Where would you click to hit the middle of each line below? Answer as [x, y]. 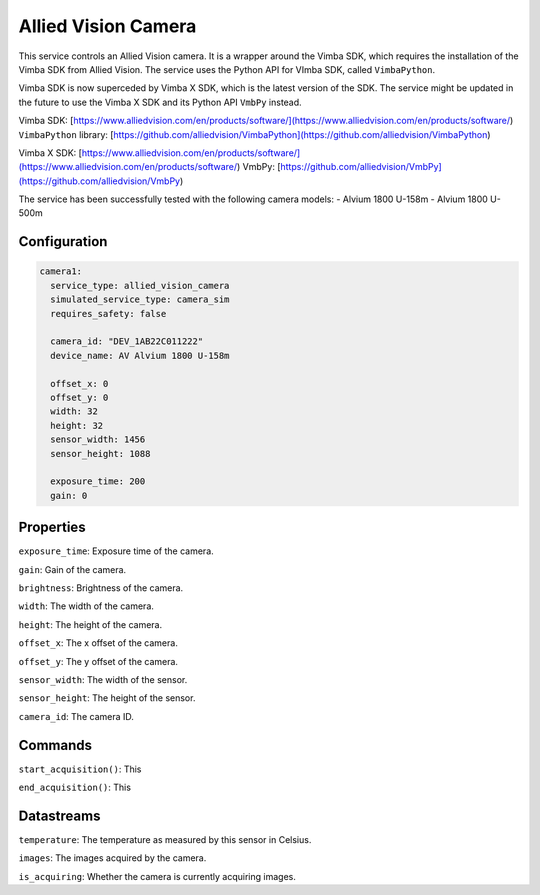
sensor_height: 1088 [100, 453]
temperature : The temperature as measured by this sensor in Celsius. [165, 839]
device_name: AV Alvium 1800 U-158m [140, 355]
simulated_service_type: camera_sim [140, 299]
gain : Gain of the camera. [72, 569]
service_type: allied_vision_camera [140, 285]
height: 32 [77, 425]
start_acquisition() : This [80, 769]
